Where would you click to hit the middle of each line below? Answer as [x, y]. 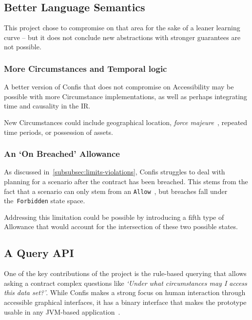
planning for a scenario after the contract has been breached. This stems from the [126, 181]
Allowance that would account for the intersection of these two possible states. [121, 226]
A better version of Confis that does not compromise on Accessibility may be [119, 87]
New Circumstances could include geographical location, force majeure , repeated [126, 122]
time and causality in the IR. [47, 106]
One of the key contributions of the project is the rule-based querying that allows [125, 273]
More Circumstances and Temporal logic [86, 68]
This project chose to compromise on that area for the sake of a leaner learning [122, 28]
